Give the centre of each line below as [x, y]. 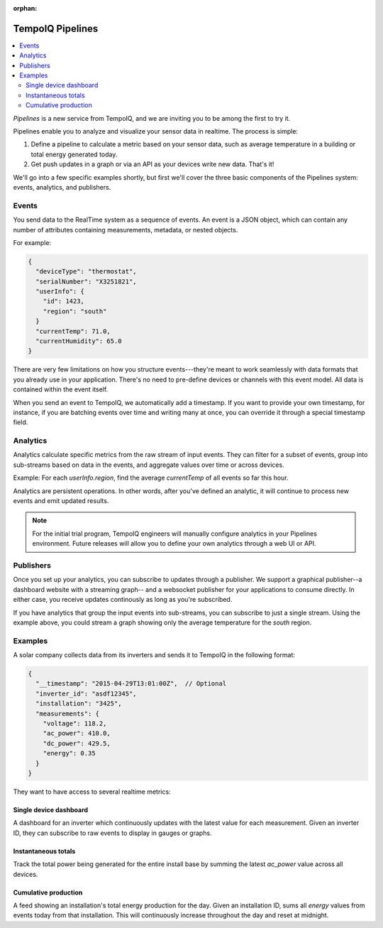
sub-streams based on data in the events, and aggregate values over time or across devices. [149, 465]
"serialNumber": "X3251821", [87, 281]
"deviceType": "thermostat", [87, 271]
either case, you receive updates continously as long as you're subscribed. [123, 600]
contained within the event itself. [61, 389]
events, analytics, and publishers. [62, 187]
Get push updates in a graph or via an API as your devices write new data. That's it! [152, 164]
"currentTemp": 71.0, [73, 331]
